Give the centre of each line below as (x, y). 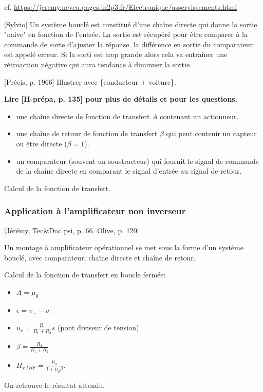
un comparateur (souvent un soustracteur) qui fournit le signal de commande (138, 161)
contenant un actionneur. (199, 116)
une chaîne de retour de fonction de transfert (87, 133)
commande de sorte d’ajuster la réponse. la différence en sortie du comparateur (129, 44)
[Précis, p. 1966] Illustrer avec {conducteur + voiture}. (90, 81)
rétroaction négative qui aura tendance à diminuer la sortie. (98, 64)
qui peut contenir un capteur (211, 133)
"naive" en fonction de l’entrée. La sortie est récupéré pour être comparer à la (126, 34)
